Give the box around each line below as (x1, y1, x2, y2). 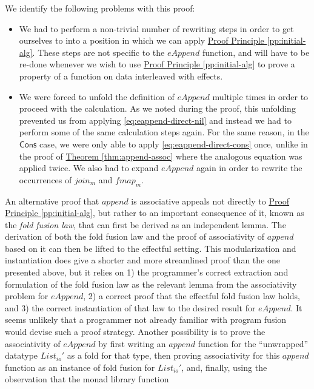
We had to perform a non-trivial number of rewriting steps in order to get (19, 22, 294, 35)
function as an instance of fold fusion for (5, 360, 155, 373)
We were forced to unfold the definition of (19, 90, 175, 103)
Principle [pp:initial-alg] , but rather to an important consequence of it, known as (5, 206, 304, 219)
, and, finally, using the (181, 360, 267, 373)
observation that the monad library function (5, 373, 169, 385)
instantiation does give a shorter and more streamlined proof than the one (5, 254, 280, 266)
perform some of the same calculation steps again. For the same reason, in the (19, 126, 309, 138)
